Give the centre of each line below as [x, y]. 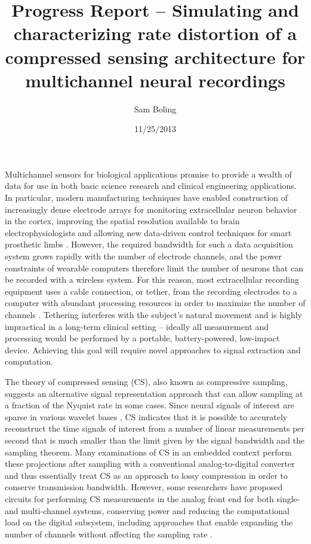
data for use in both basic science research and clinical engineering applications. [151, 186]
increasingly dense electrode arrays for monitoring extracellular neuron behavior [151, 209]
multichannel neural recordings [155, 80]
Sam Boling [155, 109]
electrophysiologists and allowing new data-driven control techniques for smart [148, 232]
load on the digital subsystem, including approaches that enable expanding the [149, 522]
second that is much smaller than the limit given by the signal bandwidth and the [155, 440]
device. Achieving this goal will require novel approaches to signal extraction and [153, 349]
